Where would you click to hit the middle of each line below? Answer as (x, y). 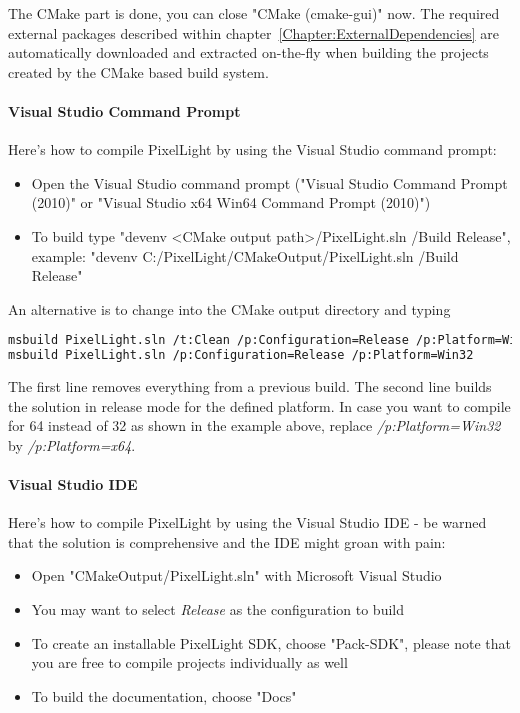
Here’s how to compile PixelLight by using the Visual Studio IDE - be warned (247, 522)
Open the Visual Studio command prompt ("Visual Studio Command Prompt (269, 182)
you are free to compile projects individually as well (189, 662)
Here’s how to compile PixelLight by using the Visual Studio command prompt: (252, 149)
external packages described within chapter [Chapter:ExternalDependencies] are (253, 32)
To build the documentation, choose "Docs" (164, 695)
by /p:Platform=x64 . (72, 444)
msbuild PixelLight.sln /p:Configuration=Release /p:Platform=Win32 (241, 355)
